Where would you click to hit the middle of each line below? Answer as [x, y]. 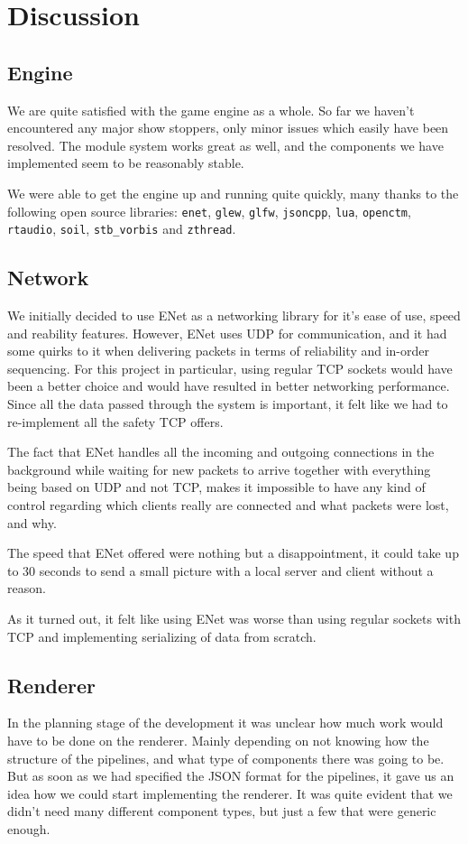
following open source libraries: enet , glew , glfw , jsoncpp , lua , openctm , [209, 211]
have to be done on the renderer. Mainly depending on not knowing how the [218, 740]
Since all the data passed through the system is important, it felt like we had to [228, 404]
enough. [29, 828]
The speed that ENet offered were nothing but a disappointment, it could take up [233, 553]
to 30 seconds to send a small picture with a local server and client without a [220, 570]
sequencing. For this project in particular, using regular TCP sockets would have [230, 368]
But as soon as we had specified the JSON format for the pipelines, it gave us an [231, 776]
